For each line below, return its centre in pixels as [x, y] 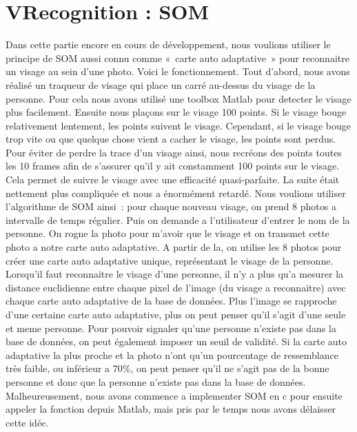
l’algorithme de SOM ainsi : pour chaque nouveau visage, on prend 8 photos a [171, 206]
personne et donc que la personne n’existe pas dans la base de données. [156, 381]
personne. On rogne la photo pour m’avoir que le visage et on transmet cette [167, 233]
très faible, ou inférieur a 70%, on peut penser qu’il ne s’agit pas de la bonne [167, 368]
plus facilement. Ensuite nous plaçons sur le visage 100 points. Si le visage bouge [176, 112]
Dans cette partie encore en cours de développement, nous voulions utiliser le [168, 44]
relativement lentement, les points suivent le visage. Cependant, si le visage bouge [178, 125]
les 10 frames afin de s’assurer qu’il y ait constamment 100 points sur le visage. [173, 166]
